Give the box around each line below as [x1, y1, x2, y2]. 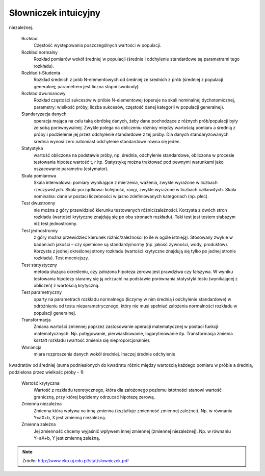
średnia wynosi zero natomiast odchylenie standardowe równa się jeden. [33, 138, 181, 144]
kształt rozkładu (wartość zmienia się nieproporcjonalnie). [33, 337, 151, 343]
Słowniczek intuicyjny [9, 7, 101, 18]
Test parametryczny [21, 289, 62, 295]
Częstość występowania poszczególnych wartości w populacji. [33, 42, 161, 49]
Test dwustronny [21, 200, 55, 206]
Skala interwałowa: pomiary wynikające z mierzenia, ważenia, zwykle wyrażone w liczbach [33, 179, 218, 186]
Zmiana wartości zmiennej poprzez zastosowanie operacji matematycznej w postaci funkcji [33, 324, 218, 329]
